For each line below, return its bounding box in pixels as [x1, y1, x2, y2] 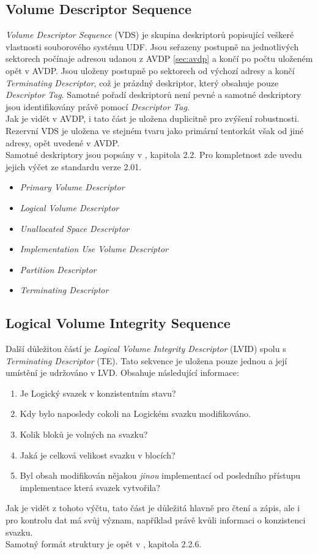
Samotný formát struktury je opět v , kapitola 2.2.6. [6, 537, 202, 550]
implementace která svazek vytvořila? [20, 481, 160, 493]
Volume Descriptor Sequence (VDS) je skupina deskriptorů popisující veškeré [6, 28, 294, 41]
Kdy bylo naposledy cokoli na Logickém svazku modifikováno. [20, 407, 251, 420]
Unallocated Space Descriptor [20, 222, 130, 234]
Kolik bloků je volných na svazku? [20, 428, 148, 441]
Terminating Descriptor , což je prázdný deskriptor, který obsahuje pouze [6, 76, 279, 89]
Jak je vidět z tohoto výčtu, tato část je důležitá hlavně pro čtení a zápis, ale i [6, 501, 300, 514]
